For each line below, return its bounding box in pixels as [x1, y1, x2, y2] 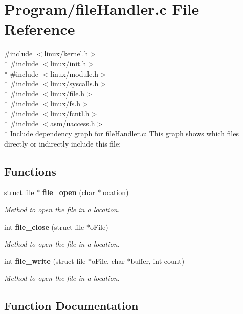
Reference [4, 18, 75, 39]
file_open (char [42, 187, 95, 198]
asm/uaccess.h [50, 118, 95, 129]
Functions [4, 163, 56, 179]
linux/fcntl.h [50, 108, 90, 118]
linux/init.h [50, 58, 86, 68]
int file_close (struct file [4, 221, 84, 232]
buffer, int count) [130, 255, 185, 266]
